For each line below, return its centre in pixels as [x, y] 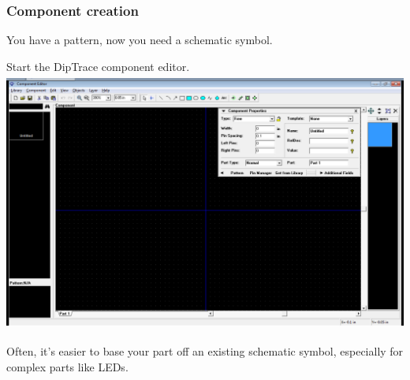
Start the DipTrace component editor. [98, 66]
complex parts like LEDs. [67, 366]
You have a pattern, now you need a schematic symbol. [140, 40]
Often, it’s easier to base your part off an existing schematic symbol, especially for [205, 351]
